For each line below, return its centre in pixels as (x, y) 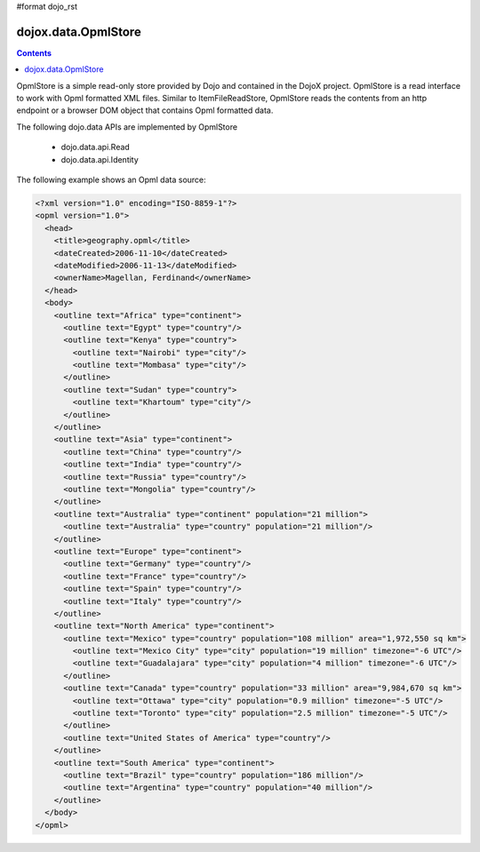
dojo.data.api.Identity (100, 159)
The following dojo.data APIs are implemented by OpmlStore (127, 127)
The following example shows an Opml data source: (111, 180)
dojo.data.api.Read (96, 147)
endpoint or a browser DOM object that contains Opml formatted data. (145, 110)
